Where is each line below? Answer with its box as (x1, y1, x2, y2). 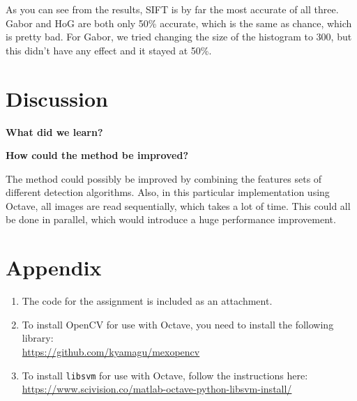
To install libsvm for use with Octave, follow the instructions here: (22, 368, 308, 382)
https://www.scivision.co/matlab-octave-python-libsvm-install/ (22, 381, 292, 396)
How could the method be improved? (6, 148, 189, 162)
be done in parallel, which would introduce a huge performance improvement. (6, 212, 336, 227)
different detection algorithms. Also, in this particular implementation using (6, 185, 330, 199)
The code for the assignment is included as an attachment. (22, 294, 273, 308)
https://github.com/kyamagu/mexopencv (22, 344, 200, 358)
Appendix (6, 253, 102, 282)
